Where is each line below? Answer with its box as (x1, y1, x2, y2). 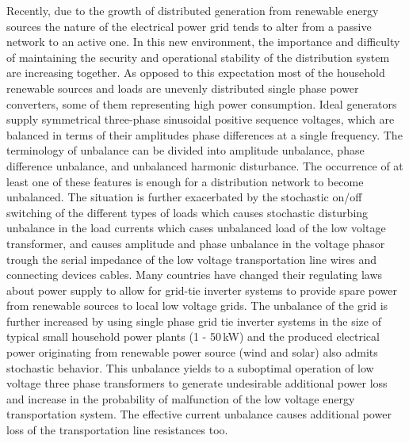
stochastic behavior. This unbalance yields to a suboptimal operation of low (6, 359, 374, 376)
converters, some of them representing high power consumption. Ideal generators (6, 95, 397, 112)
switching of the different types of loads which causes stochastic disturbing (6, 204, 369, 220)
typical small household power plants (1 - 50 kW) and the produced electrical (6, 328, 380, 345)
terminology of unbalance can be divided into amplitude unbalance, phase (6, 142, 365, 158)
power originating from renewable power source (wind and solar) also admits (6, 344, 378, 361)
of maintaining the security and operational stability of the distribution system (6, 48, 390, 65)
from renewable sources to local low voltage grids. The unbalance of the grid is (6, 297, 388, 314)
